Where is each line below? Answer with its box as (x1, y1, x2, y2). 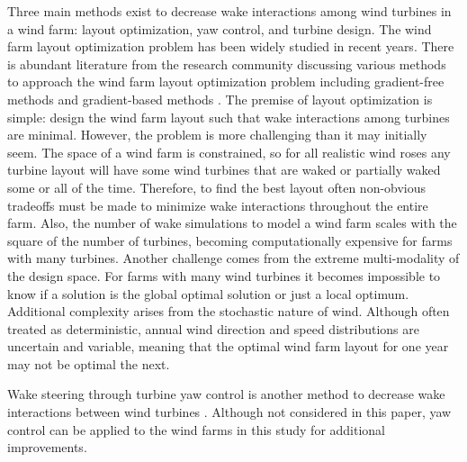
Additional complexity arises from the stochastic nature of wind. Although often (7, 302, 450, 321)
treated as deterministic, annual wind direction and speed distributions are (7, 319, 419, 338)
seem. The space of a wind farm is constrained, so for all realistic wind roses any (7, 142, 451, 161)
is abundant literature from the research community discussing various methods (7, 54, 446, 73)
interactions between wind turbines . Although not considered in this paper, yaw (7, 403, 452, 421)
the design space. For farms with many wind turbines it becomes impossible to (7, 266, 441, 285)
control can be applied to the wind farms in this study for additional (7, 420, 386, 439)
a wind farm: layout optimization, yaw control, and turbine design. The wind (7, 19, 432, 38)
